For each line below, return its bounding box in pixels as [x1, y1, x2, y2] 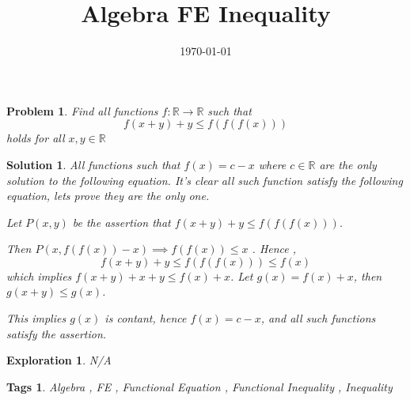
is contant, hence [104, 310, 187, 326]
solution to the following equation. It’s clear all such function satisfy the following [6, 172, 403, 188]
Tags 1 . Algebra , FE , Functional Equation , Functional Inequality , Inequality [6, 378, 393, 394]
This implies [6, 310, 66, 326]
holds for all [6, 130, 65, 146]
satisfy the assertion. [6, 325, 107, 342]
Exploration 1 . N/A [6, 352, 112, 368]
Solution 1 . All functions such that [6, 156, 180, 172]
